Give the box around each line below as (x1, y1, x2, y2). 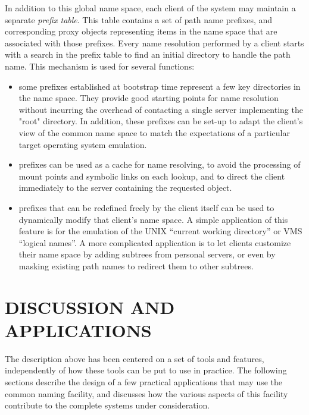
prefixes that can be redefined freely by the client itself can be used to (18, 201, 274, 213)
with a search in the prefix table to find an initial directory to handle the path (5, 48, 291, 61)
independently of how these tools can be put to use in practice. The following (5, 364, 287, 376)
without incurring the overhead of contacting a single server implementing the (18, 103, 303, 115)
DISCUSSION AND (5, 294, 175, 319)
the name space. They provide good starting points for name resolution (18, 92, 279, 104)
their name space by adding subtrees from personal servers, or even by (18, 248, 276, 260)
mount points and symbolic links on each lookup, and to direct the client (18, 169, 285, 182)
